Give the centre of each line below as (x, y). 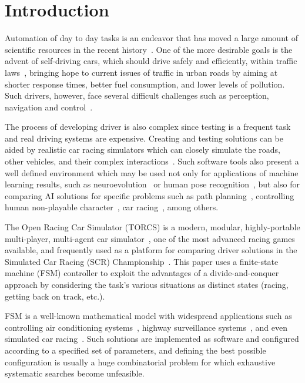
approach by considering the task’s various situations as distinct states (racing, (147, 284)
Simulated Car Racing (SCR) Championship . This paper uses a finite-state (142, 261)
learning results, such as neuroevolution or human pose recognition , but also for (152, 184)
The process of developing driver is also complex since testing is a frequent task (148, 127)
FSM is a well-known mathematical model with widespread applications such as (148, 316)
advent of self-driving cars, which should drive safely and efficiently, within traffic (151, 61)
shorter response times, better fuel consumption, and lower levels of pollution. (145, 84)
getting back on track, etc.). (55, 296)
